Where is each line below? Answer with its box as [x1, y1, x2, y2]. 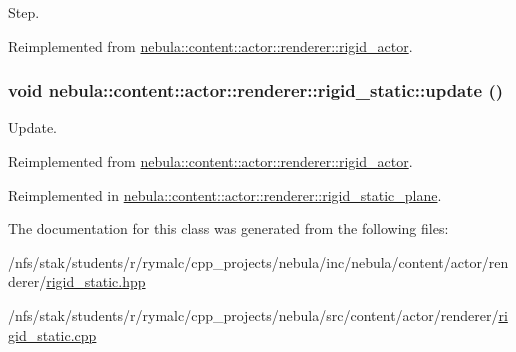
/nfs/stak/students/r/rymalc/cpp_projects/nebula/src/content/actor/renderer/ [8, 304, 499, 325]
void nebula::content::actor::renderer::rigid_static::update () [8, 78, 504, 103]
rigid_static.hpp [46, 271, 146, 292]
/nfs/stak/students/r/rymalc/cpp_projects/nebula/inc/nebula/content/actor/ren [8, 251, 509, 272]
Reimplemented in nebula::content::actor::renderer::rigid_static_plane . [8, 184, 442, 205]
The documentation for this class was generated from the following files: [8, 218, 449, 239]
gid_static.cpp [8, 324, 97, 345]
